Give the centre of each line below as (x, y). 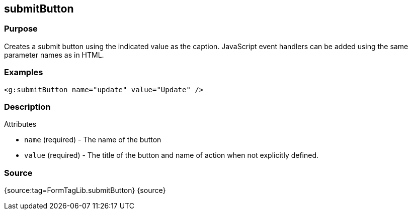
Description (27, 106)
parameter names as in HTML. (54, 55)
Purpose (21, 29)
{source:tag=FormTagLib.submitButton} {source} (85, 190)
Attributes (20, 124)
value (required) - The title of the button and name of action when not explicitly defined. (172, 155)
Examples (24, 72)
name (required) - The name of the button (93, 140)
